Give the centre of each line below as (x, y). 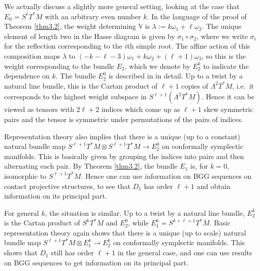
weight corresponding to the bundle (59, 66)
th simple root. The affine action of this (189, 46)
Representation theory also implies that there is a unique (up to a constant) (122, 136)
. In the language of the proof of (197, 16)
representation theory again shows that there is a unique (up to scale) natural (125, 232)
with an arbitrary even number (93, 16)
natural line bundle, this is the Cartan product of (81, 85)
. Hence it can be (228, 96)
